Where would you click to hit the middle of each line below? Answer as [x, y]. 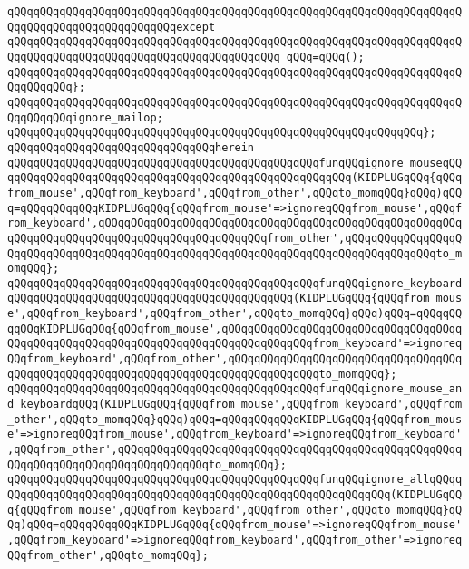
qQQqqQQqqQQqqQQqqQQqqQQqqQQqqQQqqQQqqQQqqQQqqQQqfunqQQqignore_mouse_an [235, 389]
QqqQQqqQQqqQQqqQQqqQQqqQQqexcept [112, 27]
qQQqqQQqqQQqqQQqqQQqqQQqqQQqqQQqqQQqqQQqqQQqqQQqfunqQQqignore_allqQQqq [235, 480]
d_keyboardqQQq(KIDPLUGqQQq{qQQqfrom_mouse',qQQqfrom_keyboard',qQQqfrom [235, 405]
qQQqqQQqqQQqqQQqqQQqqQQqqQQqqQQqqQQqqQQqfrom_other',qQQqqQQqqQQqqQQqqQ [235, 238]
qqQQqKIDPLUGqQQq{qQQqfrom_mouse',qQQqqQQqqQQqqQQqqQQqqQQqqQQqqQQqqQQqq [235, 328]
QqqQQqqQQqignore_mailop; [85, 117]
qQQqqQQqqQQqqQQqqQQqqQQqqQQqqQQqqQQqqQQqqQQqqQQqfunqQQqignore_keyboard [235, 283]
